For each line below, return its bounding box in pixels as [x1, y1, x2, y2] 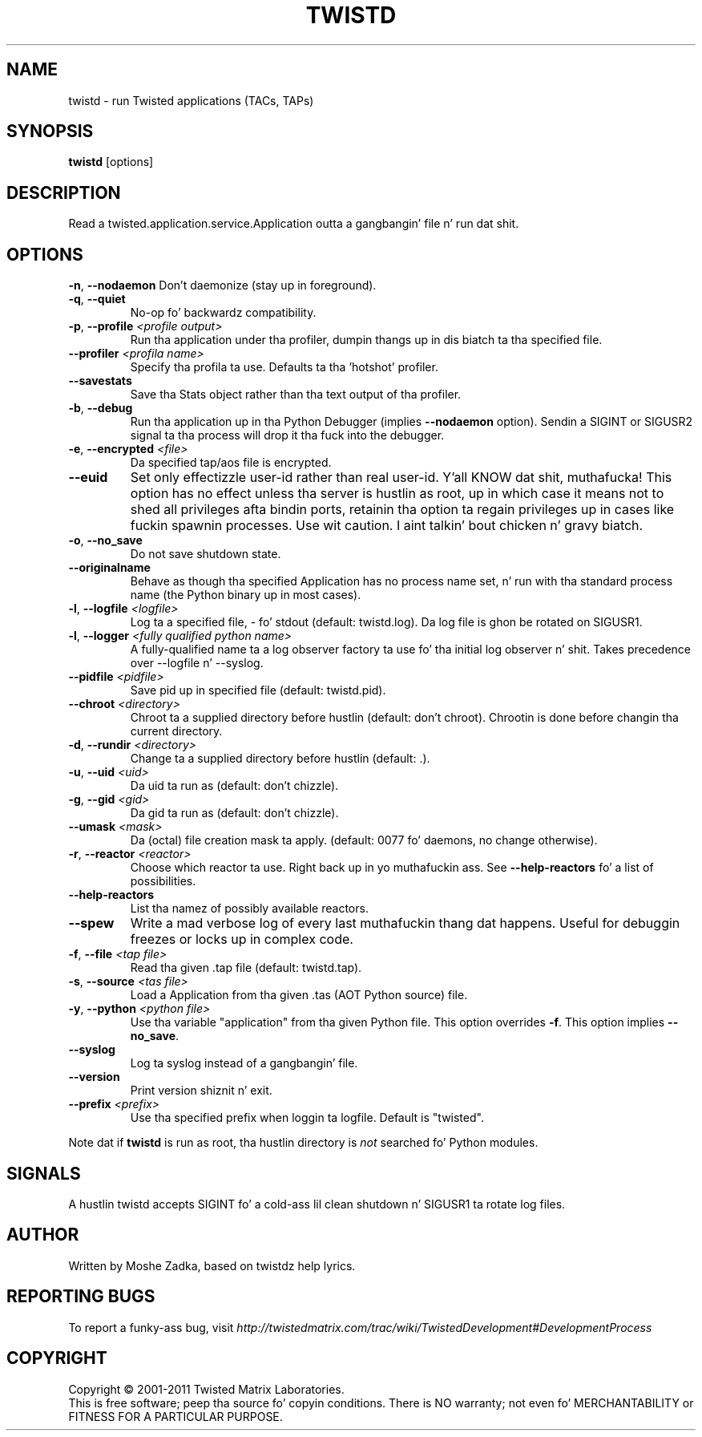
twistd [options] [68, 155, 154, 169]
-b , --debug [68, 401, 133, 415]
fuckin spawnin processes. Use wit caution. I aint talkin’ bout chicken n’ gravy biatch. [130, 517, 643, 534]
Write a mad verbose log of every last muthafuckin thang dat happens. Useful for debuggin [130, 915, 680, 932]
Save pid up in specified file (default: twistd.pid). [130, 683, 386, 698]
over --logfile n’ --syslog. [130, 656, 264, 670]
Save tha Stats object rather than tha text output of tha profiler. [130, 387, 462, 402]
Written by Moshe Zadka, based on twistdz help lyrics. [68, 1258, 356, 1273]
